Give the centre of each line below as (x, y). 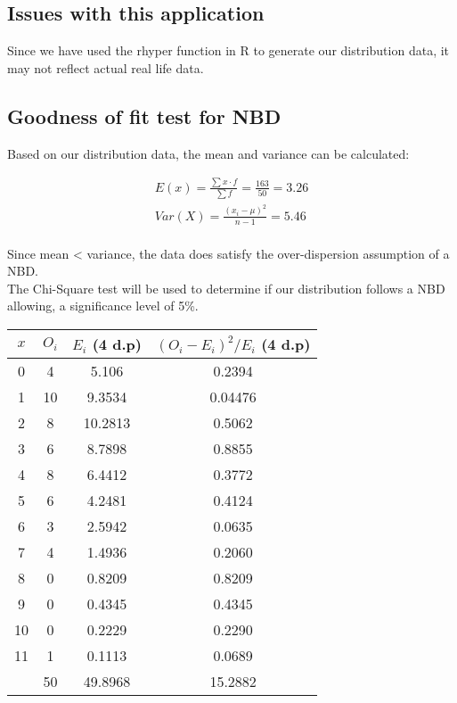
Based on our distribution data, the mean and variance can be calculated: (208, 153)
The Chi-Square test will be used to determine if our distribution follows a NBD (226, 288)
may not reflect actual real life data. (106, 67)
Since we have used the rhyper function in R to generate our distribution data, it (228, 50)
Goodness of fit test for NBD (144, 116)
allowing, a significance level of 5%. (103, 306)
